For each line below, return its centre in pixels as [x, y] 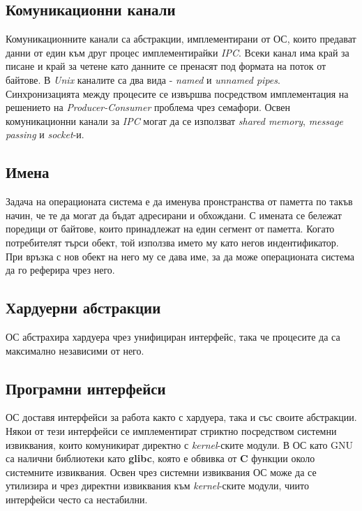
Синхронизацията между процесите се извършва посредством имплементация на [177, 93]
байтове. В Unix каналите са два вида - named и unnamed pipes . [143, 79]
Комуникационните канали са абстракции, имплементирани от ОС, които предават [181, 39]
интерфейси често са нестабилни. [77, 499]
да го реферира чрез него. [60, 270]
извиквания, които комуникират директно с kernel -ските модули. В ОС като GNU [180, 444]
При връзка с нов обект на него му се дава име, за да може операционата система [180, 256]
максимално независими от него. [75, 350]
